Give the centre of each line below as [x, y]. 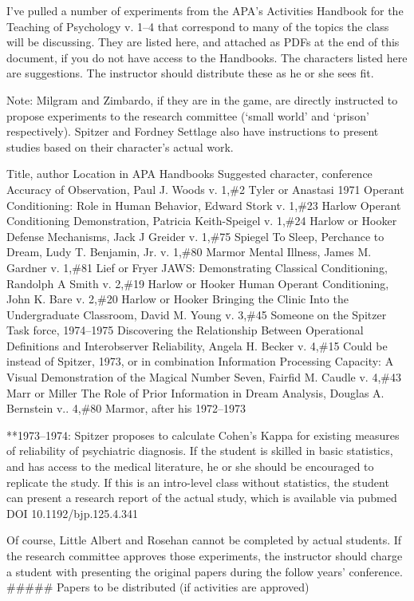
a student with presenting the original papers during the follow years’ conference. [205, 571]
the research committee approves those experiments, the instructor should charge [205, 556]
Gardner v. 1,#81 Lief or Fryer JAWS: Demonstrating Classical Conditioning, [197, 267]
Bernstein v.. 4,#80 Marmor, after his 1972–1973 [126, 408]
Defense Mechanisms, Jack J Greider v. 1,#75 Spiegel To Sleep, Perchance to [195, 236]
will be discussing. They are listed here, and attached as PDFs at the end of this [203, 42]
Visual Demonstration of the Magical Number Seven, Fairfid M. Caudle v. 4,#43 [204, 377]
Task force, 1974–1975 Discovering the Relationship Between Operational [185, 330]
